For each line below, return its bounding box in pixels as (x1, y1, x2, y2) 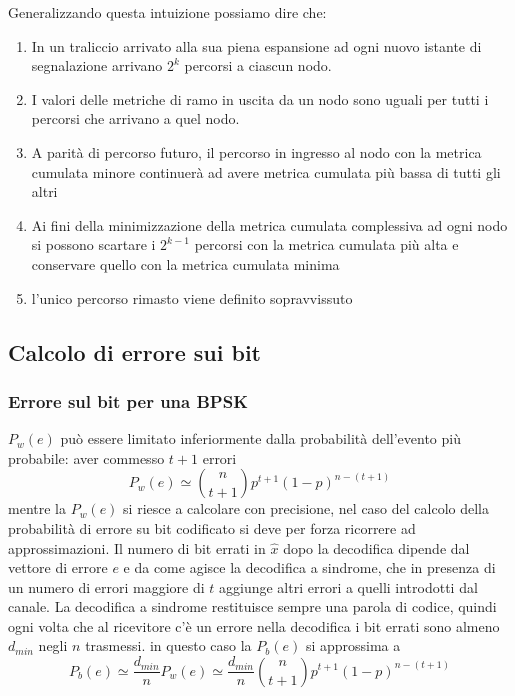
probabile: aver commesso (8, 447, 165, 468)
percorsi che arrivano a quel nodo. (31, 108, 240, 129)
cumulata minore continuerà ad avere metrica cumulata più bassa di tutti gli (31, 161, 501, 182)
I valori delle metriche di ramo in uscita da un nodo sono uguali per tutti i (31, 88, 489, 109)
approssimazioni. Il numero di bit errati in (8, 537, 266, 558)
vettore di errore (8, 557, 108, 578)
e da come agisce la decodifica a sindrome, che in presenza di (123, 557, 496, 578)
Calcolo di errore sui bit (8, 336, 261, 367)
